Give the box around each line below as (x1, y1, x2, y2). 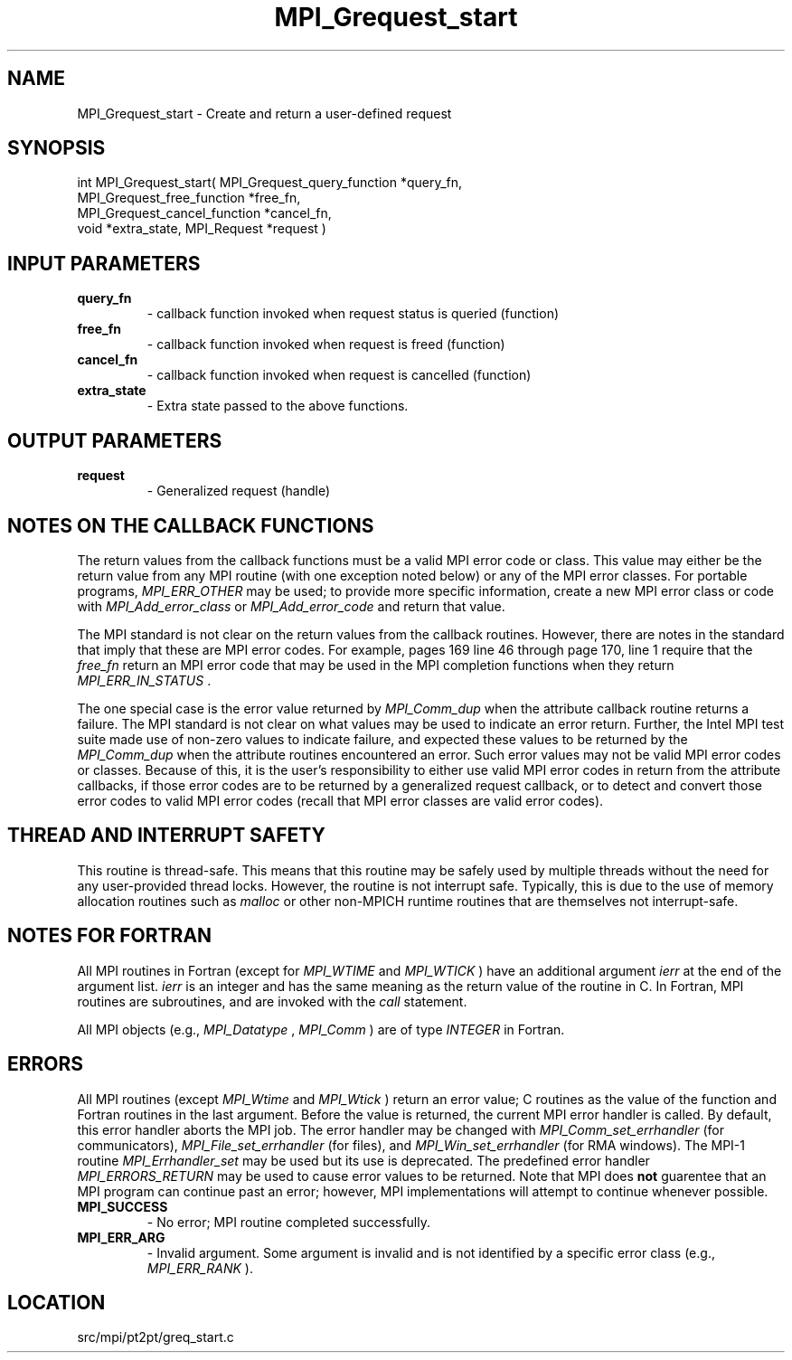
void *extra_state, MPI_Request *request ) (77, 221, 326, 237)
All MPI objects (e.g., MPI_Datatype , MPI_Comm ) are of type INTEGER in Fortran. (77, 1021, 565, 1037)
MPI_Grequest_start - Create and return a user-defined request (77, 105, 452, 121)
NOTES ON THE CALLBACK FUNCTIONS (7, 514, 374, 537)
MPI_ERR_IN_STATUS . (77, 672, 212, 688)
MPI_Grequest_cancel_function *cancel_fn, (77, 205, 332, 222)
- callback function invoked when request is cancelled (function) (146, 367, 532, 383)
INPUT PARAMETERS (7, 251, 201, 275)
